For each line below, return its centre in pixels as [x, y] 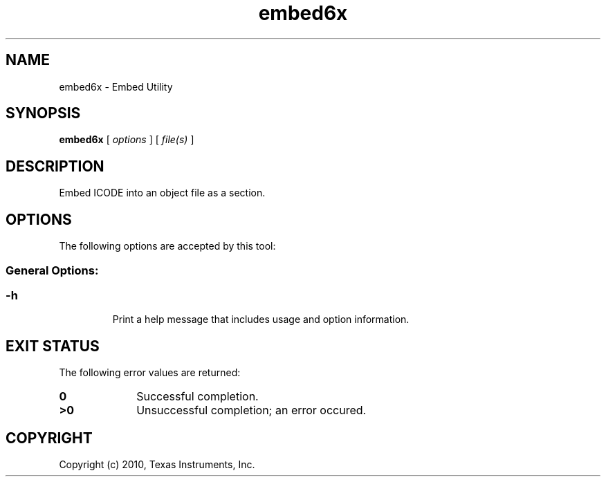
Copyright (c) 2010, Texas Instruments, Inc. [157, 464]
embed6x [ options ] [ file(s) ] [127, 140]
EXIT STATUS [53, 346]
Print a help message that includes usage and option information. [261, 319]
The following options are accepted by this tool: [167, 246]
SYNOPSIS [43, 113]
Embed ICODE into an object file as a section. [162, 193]
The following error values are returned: [150, 373]
